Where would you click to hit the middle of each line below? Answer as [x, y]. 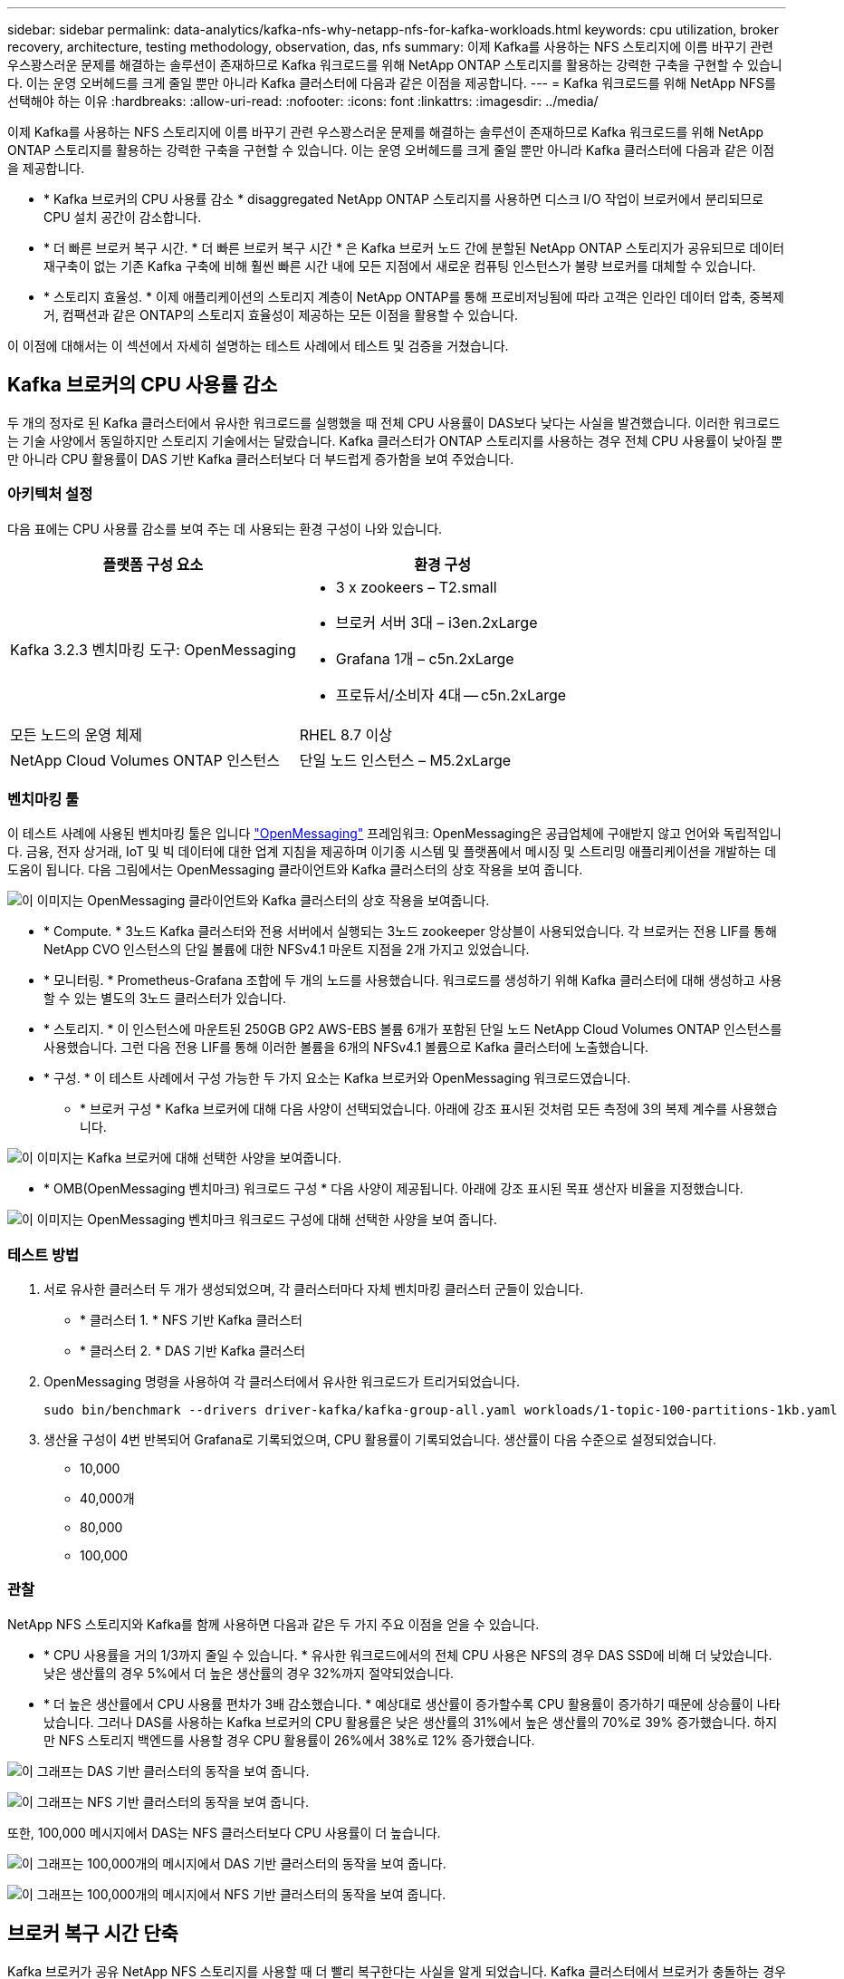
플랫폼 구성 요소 [153, 564]
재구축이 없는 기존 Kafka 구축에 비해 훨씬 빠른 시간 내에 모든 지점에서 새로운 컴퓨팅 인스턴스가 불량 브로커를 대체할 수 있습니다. [400, 266]
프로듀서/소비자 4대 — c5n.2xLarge [451, 695]
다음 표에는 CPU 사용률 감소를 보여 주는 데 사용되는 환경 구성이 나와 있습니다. [225, 528]
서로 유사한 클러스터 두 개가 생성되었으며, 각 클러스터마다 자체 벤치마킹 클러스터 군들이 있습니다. [314, 1289]
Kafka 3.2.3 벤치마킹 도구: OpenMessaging [153, 649]
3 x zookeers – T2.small [416, 587]
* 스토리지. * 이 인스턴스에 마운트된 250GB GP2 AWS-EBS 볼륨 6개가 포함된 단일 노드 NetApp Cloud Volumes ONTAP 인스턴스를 [413, 1029]
